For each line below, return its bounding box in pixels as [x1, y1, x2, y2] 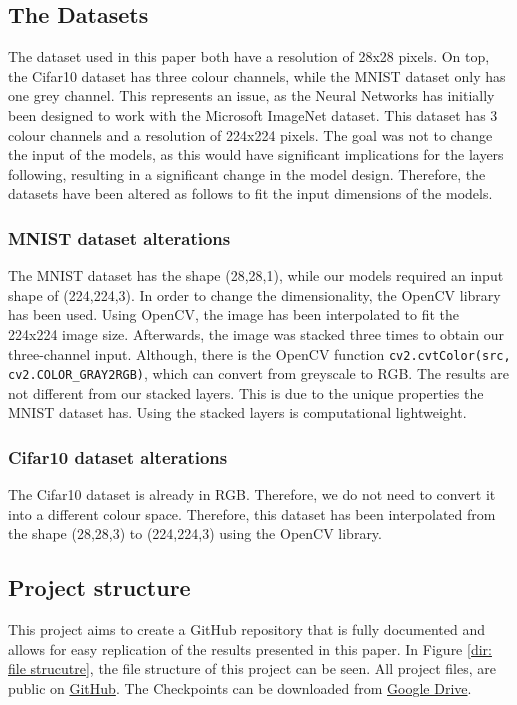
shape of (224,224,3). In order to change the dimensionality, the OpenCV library [8, 284, 501, 305]
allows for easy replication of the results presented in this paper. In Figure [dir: [8, 638, 492, 659]
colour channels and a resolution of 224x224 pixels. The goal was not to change [8, 124, 493, 145]
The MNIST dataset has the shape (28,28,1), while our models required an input [8, 265, 504, 286]
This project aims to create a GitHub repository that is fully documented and [8, 619, 485, 640]
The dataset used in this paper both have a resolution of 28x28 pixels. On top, [8, 46, 490, 67]
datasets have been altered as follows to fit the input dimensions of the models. [8, 183, 493, 204]
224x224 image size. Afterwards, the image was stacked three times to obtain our [8, 323, 504, 344]
